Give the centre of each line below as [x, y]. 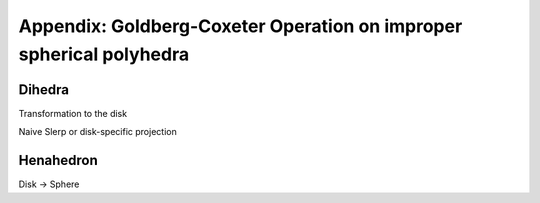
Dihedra [44, 89]
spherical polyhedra [104, 54]
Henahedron [58, 160]
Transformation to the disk [73, 113]
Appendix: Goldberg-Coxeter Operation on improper [240, 26]
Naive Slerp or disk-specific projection [97, 132]
